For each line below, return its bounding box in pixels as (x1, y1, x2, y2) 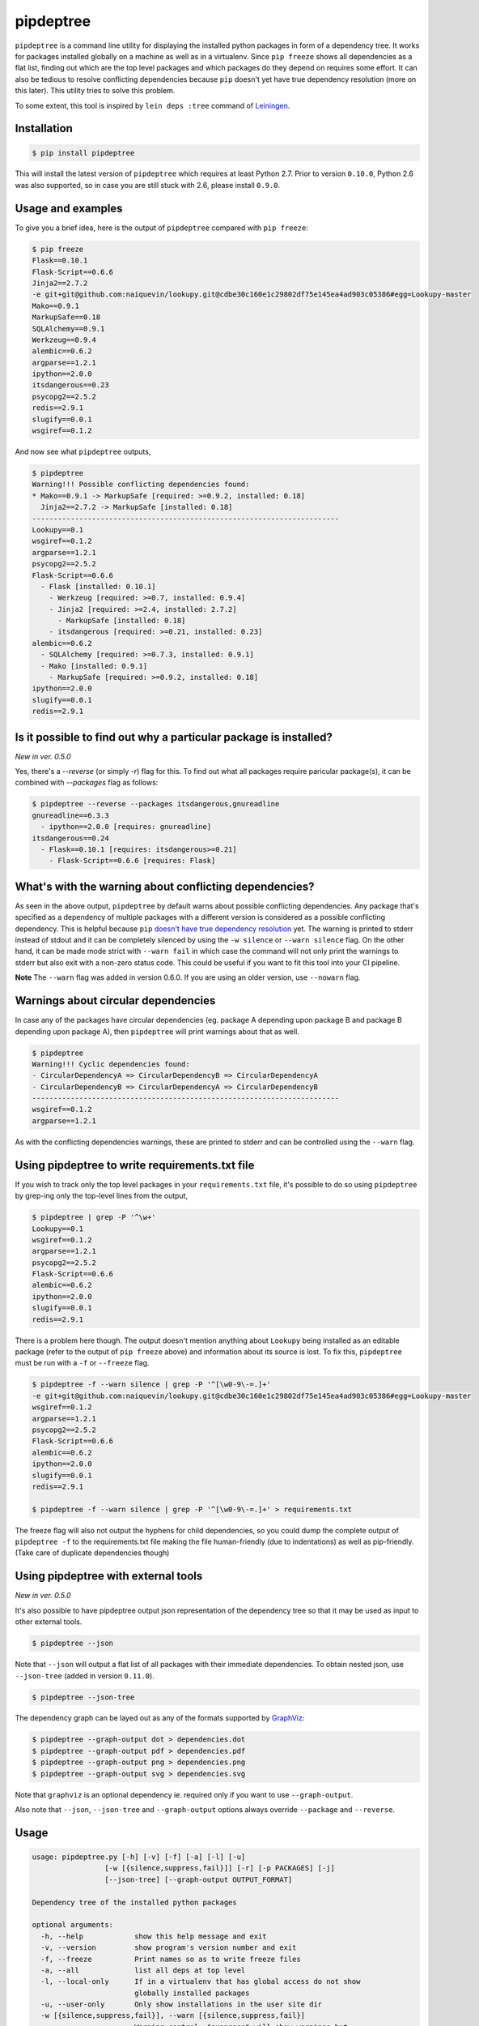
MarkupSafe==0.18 (32, 313, 101, 322)
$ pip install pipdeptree (32, 148, 135, 157)
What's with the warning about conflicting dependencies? (15, 879, 315, 893)
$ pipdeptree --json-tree (32, 1692, 135, 1702)
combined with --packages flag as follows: (15, 778, 159, 788)
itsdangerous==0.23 (32, 381, 109, 390)
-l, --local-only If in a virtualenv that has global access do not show (40, 1977, 361, 1986)
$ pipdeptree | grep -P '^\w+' (32, 1212, 157, 1222)
